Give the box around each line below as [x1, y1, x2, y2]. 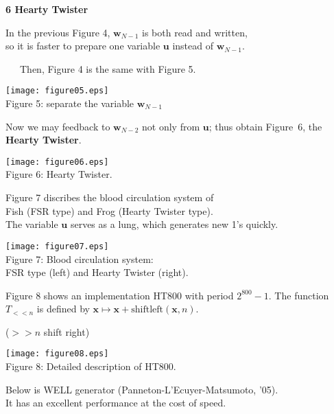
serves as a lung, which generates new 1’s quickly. [70, 217, 278, 231]
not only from [142, 119, 200, 133]
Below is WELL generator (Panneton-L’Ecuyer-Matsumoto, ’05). [5, 382, 278, 396]
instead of [172, 38, 214, 53]
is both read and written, [142, 25, 248, 39]
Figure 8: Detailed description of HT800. [5, 359, 176, 373]
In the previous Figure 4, [5, 25, 110, 39]
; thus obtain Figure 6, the [208, 119, 322, 133]
